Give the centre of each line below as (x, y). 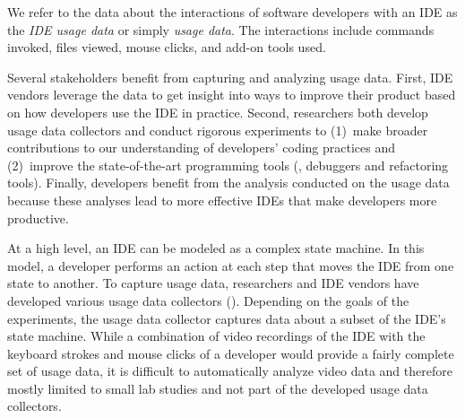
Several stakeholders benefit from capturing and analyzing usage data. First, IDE (230, 77)
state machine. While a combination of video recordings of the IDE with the (216, 336)
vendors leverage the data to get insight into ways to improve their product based (232, 95)
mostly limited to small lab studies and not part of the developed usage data (218, 388)
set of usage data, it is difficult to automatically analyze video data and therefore (230, 371)
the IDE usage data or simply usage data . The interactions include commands (221, 29)
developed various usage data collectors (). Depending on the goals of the (208, 300)
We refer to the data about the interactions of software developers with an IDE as (232, 12)
